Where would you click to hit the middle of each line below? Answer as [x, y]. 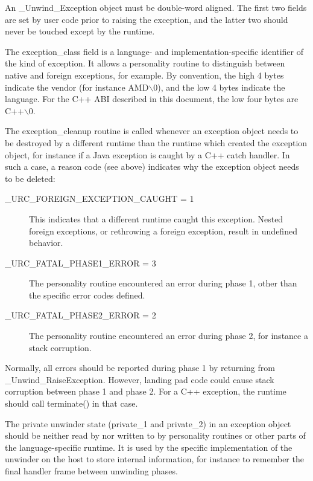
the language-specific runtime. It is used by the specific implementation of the [149, 447]
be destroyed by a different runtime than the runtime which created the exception [156, 142]
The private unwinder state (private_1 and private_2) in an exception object [148, 423]
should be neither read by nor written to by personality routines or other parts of [155, 435]
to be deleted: [30, 178]
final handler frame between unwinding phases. [91, 471]
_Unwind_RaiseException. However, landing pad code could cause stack [140, 379]
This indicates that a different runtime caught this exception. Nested [156, 218]
